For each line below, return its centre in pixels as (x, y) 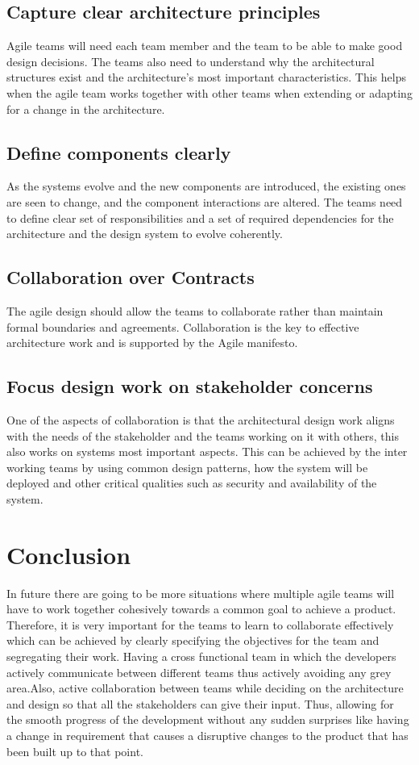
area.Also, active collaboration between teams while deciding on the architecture (205, 688)
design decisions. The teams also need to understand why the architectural (191, 61)
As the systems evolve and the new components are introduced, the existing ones (206, 186)
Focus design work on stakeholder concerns (190, 386)
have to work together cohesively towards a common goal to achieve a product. (201, 609)
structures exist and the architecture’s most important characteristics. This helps (206, 77)
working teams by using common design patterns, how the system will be (187, 467)
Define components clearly (119, 152)
